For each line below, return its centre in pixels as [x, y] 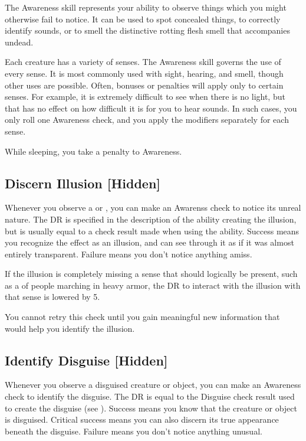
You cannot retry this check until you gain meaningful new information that [142, 317]
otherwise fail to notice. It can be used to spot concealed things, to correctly [143, 19]
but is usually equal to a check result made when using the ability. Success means [152, 231]
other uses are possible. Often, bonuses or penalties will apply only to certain [144, 85]
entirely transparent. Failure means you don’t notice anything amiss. [129, 254]
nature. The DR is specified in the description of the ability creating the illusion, [151, 219]
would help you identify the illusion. [70, 328]
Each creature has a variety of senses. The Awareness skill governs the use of [143, 62]
